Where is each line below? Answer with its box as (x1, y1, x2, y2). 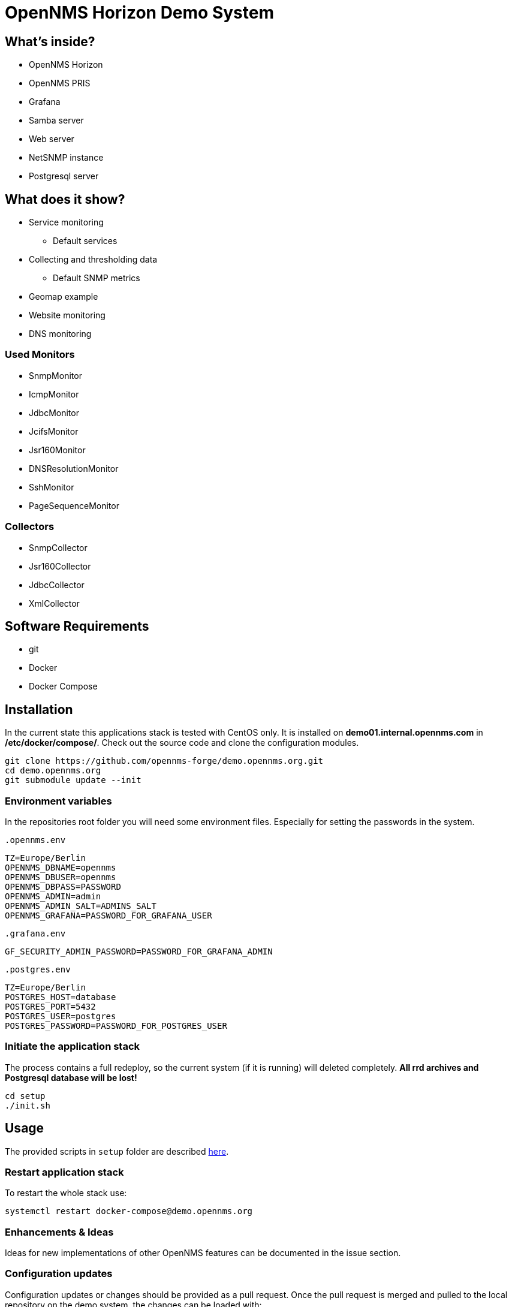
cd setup (5, 1091, 46, 1101)
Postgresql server (29, 171, 99, 182)
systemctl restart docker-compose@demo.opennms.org (5, 1206, 253, 1216)
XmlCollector (29, 598, 80, 609)
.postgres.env (5, 964, 71, 974)
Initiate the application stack (5, 1040, 140, 1053)
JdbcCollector (29, 579, 85, 590)
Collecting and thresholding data (29, 254, 158, 265)
